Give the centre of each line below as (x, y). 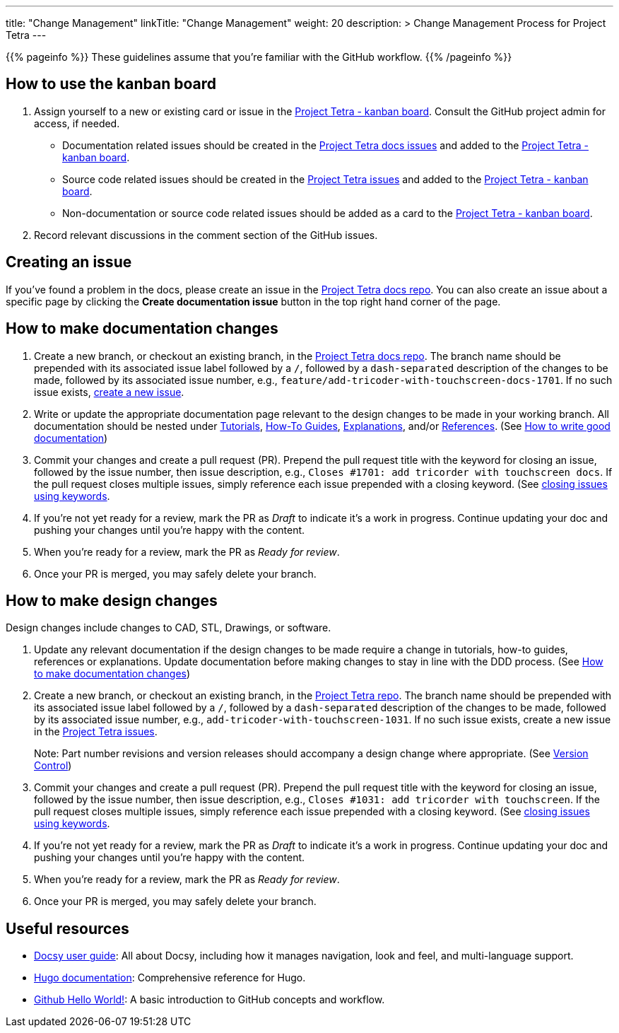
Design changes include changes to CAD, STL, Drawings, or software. (169, 628)
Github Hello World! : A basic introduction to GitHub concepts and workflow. (210, 1000)
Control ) (53, 766)
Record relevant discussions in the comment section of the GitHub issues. (206, 235)
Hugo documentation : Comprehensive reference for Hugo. (170, 978)
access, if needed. (77, 123)
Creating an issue (69, 262)
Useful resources (67, 928)
